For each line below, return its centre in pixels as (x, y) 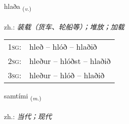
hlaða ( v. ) (18, 7)
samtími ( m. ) (23, 96)
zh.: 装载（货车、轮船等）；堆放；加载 (64, 26)
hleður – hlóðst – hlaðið (70, 61)
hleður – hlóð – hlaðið (67, 75)
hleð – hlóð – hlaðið (63, 47)
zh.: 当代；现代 (28, 116)
